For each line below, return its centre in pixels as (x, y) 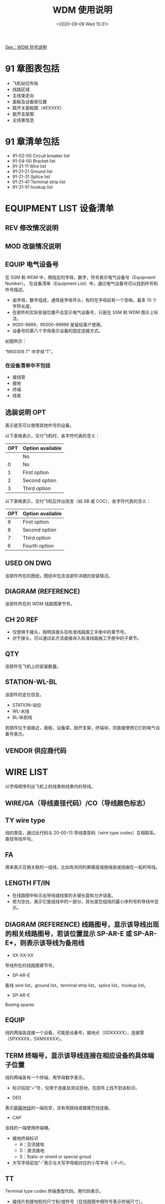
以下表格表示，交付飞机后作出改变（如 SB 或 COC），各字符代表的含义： (78, 501)
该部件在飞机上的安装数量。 (33, 666)
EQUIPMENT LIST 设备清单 (60, 208)
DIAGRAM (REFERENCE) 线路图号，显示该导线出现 (82, 925)
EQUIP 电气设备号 (32, 265)
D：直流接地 (32, 1150)
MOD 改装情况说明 (33, 246)
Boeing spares (20, 1005)
